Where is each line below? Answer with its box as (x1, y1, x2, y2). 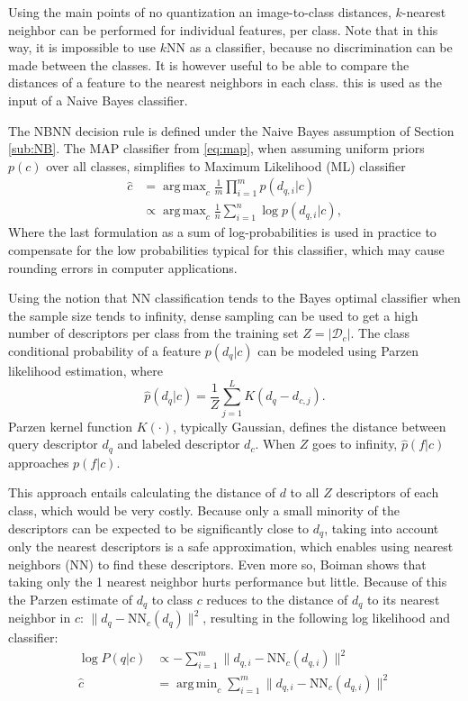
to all (290, 483, 319, 502)
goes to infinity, (312, 434, 398, 453)
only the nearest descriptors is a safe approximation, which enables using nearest (8, 536, 454, 555)
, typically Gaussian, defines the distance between (172, 416, 446, 435)
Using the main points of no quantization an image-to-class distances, (8, 3, 391, 21)
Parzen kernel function (8, 416, 132, 435)
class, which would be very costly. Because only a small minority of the (8, 500, 400, 519)
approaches (8, 452, 69, 471)
